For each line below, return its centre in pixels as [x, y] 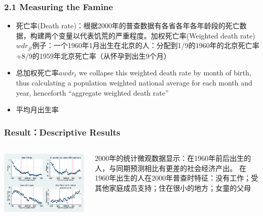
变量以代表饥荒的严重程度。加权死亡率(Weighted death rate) [157, 35]
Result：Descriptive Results [62, 132]
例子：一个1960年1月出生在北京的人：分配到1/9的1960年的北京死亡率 [146, 45]
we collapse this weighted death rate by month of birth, [165, 73]
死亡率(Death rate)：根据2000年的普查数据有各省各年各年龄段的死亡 [128, 26]
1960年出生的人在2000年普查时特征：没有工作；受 [177, 178]
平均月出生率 [37, 110]
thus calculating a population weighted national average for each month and [134, 83]
